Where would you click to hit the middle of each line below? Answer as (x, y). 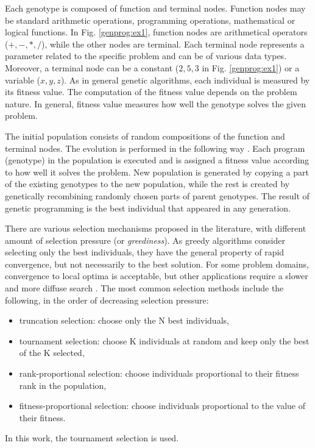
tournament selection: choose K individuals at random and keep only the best (164, 340)
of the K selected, (52, 353)
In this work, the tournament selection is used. (92, 438)
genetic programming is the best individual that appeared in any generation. (148, 208)
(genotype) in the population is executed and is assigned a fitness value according (157, 160)
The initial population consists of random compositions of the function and (145, 136)
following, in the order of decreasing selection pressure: (107, 300)
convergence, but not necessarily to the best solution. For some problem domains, (157, 264)
